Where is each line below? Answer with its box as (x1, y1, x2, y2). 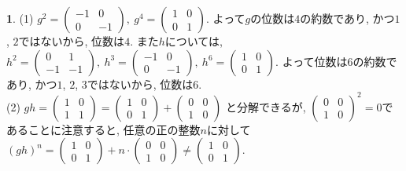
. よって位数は (275, 53, 348, 69)
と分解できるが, (225, 98, 306, 115)
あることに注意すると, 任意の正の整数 (6, 121, 201, 137)
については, (164, 33, 223, 49)
